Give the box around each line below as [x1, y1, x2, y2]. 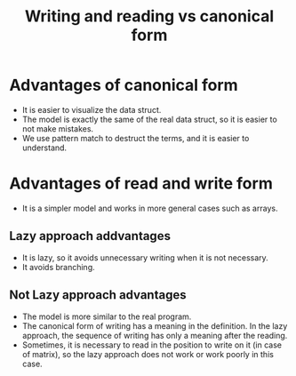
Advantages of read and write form [9, 173, 273, 194]
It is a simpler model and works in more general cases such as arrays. [21, 203, 278, 213]
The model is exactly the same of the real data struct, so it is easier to [21, 114, 277, 124]
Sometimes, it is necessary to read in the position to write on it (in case [21, 340, 283, 350]
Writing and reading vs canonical [24, 6, 274, 27]
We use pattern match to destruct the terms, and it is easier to [21, 132, 250, 143]
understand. [21, 142, 68, 153]
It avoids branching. [21, 261, 95, 272]
